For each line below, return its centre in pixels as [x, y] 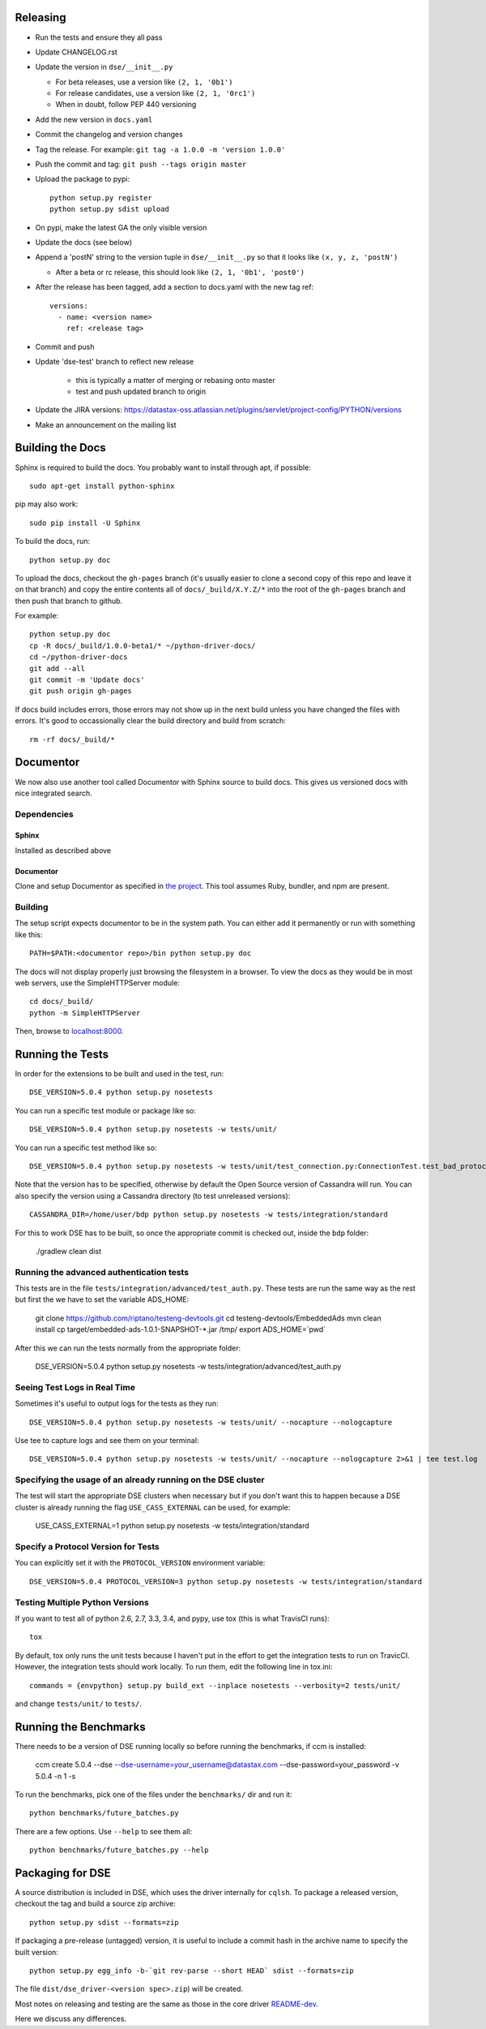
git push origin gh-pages [81, 691]
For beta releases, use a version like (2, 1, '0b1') [144, 82]
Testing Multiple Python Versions [82, 1602]
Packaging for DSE [63, 1873]
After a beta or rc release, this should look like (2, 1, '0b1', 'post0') [180, 272]
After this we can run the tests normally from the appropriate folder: [128, 1348]
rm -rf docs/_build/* [72, 739]
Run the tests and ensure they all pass [99, 37]
